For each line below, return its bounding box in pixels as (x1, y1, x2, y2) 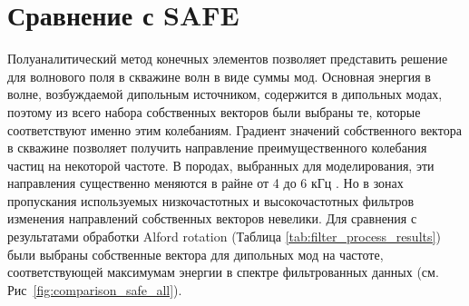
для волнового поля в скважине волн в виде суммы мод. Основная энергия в (7, 66, 431, 85)
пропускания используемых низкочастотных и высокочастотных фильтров (7, 191, 415, 210)
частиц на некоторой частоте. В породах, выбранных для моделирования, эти (7, 155, 435, 174)
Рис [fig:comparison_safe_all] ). (7, 280, 182, 299)
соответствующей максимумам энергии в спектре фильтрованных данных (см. (7, 262, 439, 281)
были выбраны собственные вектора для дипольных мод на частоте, (7, 244, 384, 263)
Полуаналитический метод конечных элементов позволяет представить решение (7, 49, 448, 68)
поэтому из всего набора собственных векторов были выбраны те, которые (7, 102, 421, 121)
